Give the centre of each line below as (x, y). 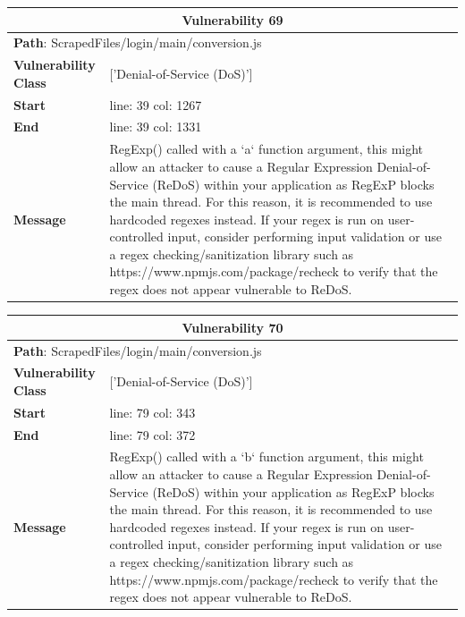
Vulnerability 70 (232, 327)
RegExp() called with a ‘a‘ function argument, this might (266, 149)
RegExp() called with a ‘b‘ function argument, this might (266, 456)
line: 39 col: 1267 (156, 104)
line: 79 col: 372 (152, 434)
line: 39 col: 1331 (156, 127)
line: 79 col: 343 (152, 412)
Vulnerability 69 (232, 19)
